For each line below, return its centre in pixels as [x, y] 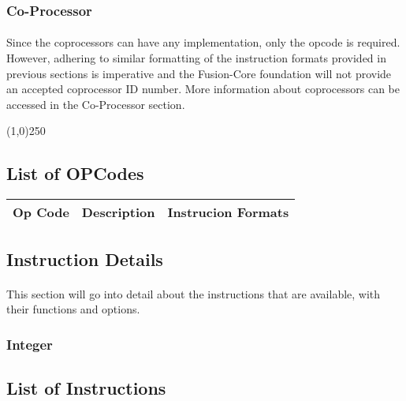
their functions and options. [73, 309]
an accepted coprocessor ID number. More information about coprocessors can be [203, 89]
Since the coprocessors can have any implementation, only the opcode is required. [203, 42]
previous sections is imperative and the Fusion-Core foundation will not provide [199, 73]
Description [118, 212]
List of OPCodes [75, 173]
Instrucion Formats [228, 212]
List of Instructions [86, 388]
